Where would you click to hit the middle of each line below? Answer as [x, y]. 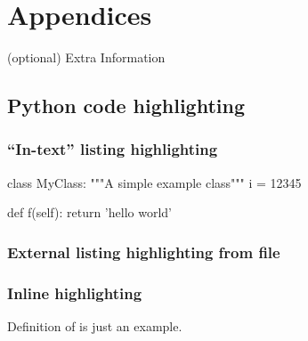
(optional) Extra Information [86, 57]
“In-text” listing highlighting [113, 149]
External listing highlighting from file [144, 252]
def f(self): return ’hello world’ [89, 212]
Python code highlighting [126, 106]
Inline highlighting [75, 292]
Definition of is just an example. [95, 325]
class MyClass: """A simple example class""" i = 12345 [154, 182]
